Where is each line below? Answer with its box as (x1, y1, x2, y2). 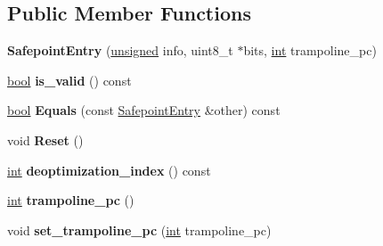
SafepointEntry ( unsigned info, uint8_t (7, 41, 233, 60)
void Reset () (7, 130, 84, 149)
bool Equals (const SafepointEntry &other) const (7, 101, 281, 119)
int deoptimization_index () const (7, 160, 211, 179)
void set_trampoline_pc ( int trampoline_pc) (7, 220, 272, 239)
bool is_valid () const (7, 70, 132, 89)
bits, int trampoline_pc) (243, 41, 377, 60)
